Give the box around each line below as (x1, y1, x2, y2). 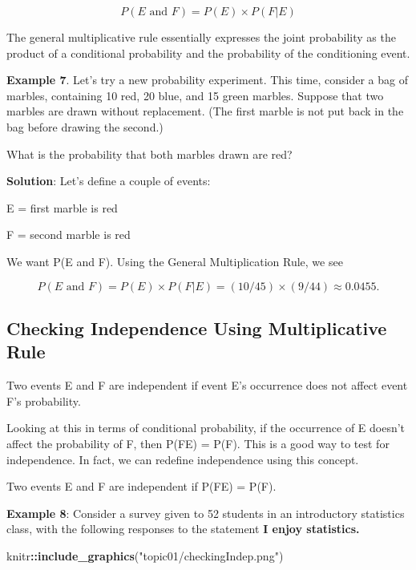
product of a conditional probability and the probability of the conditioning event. (6, 44, 410, 61)
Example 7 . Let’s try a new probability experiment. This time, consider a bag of (6, 71, 408, 88)
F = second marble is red (6, 226, 131, 243)
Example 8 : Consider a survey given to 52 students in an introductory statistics (6, 504, 405, 521)
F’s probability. (6, 392, 81, 409)
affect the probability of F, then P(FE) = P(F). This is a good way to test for (6, 435, 390, 451)
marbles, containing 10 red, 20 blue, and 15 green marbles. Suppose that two (6, 87, 384, 103)
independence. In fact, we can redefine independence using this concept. (6, 451, 359, 467)
